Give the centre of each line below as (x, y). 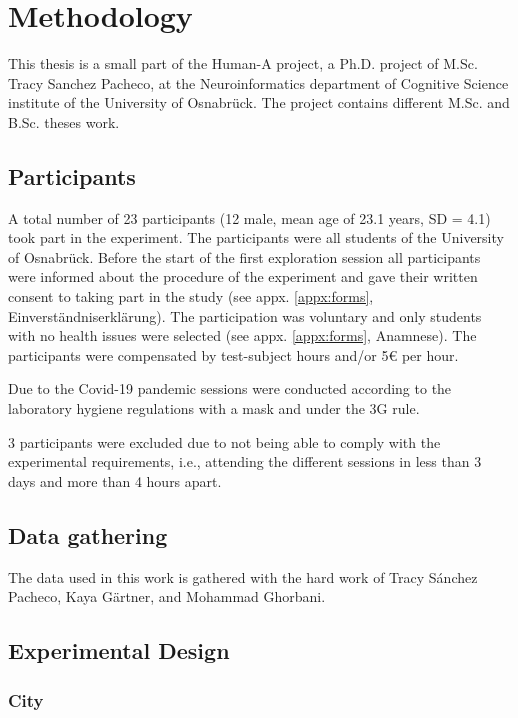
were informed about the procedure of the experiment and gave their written (243, 276)
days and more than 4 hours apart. (115, 480)
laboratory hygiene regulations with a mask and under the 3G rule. (214, 408)
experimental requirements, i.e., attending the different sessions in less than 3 (245, 461)
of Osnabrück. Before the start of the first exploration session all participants (244, 256)
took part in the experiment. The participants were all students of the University (256, 237)
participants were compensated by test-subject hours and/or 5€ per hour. (233, 354)
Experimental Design (119, 650)
